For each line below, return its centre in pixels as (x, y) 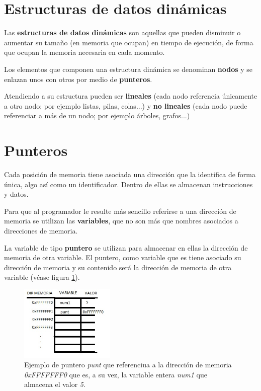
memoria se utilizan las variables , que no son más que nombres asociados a (121, 221)
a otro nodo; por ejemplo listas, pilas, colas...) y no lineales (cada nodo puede (126, 105)
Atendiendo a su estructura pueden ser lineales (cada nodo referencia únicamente (131, 96)
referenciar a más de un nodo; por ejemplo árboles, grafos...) (97, 115)
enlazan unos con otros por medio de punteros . (78, 79)
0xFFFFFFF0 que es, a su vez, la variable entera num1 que (116, 374)
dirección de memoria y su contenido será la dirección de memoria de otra (118, 267)
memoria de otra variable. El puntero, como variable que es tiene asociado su (123, 257)
